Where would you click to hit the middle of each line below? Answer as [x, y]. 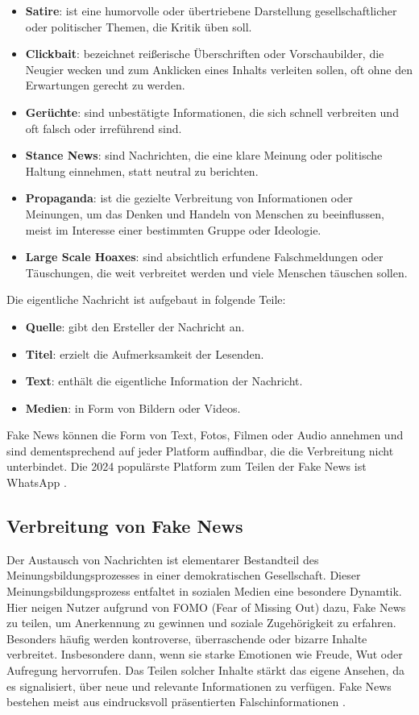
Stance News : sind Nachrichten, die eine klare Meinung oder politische [204, 155]
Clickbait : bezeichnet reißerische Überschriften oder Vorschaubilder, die [205, 54]
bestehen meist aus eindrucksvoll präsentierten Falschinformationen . [176, 702]
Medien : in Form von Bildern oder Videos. [133, 407]
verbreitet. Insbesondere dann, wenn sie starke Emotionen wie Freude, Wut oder [205, 654]
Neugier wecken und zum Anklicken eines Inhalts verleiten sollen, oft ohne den [219, 69]
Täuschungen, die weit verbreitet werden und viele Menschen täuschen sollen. [216, 272]
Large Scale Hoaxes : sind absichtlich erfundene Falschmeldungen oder [204, 257]
